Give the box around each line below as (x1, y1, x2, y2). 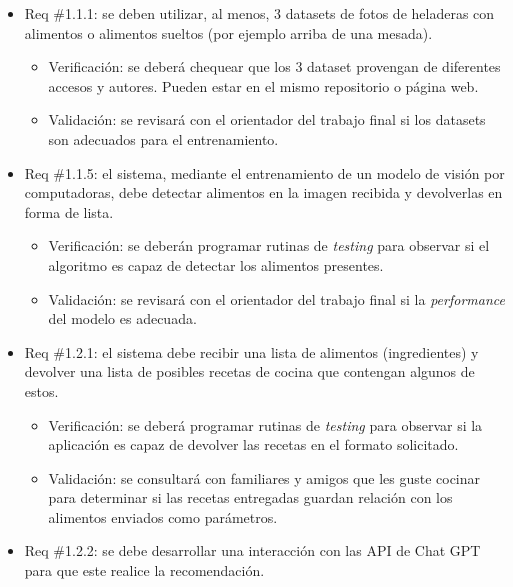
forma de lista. (24, 201, 114, 222)
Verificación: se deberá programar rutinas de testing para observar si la (48, 414, 483, 435)
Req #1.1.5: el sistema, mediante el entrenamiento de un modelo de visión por (24, 162, 505, 183)
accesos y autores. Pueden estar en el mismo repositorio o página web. (48, 75, 479, 96)
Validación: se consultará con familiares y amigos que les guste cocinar (48, 467, 481, 488)
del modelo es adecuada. (48, 308, 197, 329)
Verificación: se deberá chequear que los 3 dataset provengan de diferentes (48, 56, 501, 77)
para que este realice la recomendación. (24, 560, 265, 581)
